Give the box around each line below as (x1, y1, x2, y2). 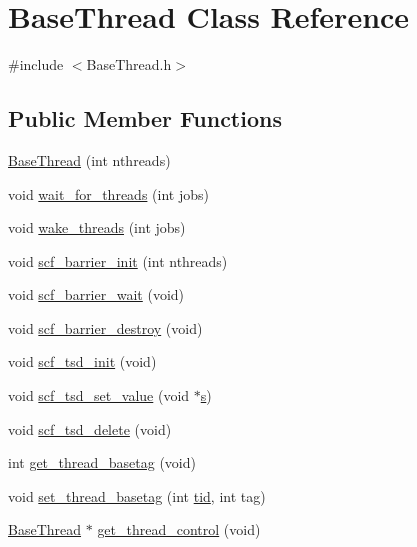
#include (8, 54, 64, 75)
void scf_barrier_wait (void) (8, 284, 185, 305)
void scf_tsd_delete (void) (8, 418, 172, 439)
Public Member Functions (8, 103, 282, 134)
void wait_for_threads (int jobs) (8, 183, 209, 204)
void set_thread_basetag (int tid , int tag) (8, 485, 266, 506)
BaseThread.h (86, 54, 172, 75)
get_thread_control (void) (97, 519, 261, 540)
